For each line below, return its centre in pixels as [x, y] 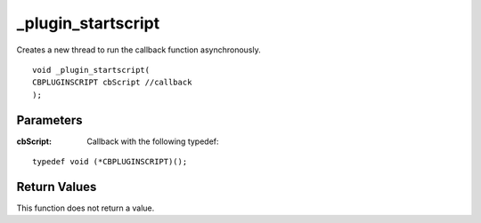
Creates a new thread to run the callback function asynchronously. [139, 50]
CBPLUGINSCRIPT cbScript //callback [112, 83]
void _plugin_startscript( [91, 70]
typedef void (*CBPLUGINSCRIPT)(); [110, 162]
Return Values [57, 187]
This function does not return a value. [86, 208]
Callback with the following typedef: [153, 141]
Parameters [49, 120]
